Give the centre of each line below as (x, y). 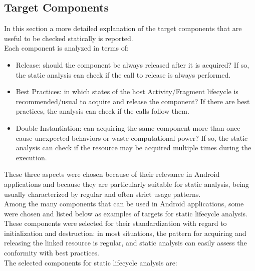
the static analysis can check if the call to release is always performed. (123, 74)
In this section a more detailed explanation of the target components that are (123, 28)
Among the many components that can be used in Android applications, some (124, 204)
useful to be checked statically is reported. (69, 38)
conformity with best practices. (52, 253)
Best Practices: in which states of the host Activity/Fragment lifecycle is (127, 91)
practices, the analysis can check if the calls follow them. (102, 111)
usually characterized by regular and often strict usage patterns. (102, 194)
